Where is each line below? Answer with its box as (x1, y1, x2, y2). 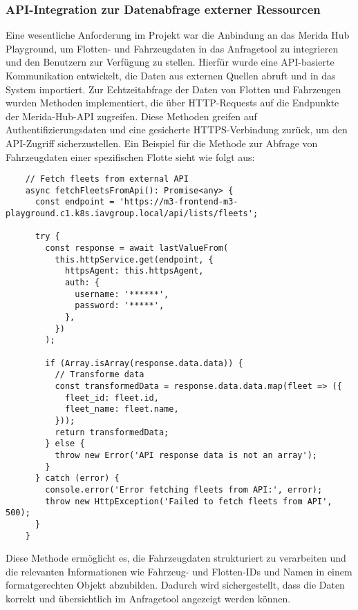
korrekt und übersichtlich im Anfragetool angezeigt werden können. (6, 591, 291, 605)
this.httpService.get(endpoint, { (55, 254, 214, 265)
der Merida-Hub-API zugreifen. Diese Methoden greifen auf (6, 108, 257, 123)
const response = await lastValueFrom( (45, 243, 229, 254)
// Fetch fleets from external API (25, 174, 189, 184)
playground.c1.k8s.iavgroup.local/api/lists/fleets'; (6, 209, 258, 219)
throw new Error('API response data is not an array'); (55, 450, 318, 460)
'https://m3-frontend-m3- (119, 197, 238, 207)
